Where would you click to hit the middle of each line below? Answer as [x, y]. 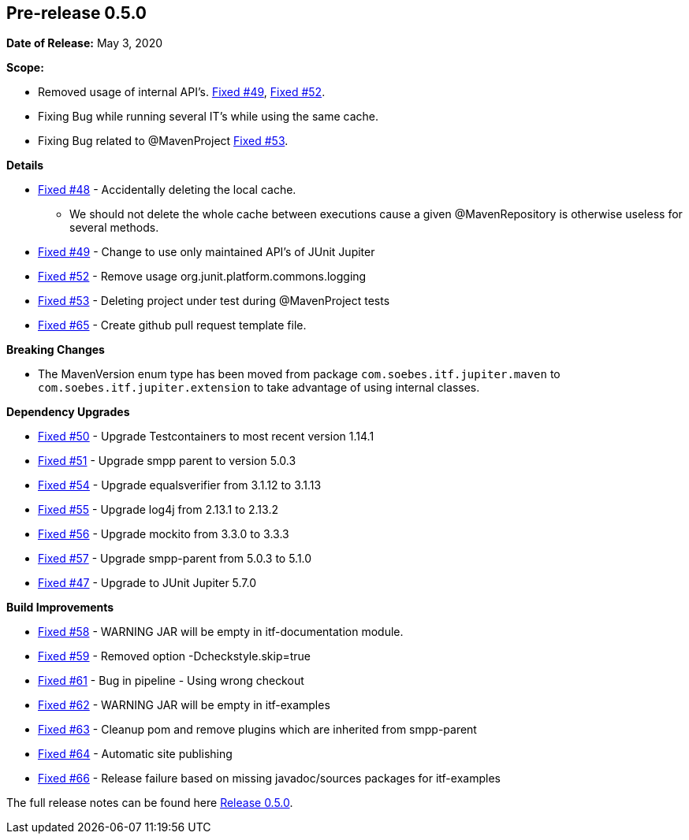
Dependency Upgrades [68, 412]
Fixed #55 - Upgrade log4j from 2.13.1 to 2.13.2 [158, 510]
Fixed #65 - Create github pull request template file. [172, 325]
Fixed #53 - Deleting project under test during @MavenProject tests [214, 301]
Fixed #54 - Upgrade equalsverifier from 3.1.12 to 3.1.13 [180, 485]
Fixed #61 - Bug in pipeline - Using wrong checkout [171, 681]
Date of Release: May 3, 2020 [85, 43]
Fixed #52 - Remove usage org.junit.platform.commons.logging [202, 277]
